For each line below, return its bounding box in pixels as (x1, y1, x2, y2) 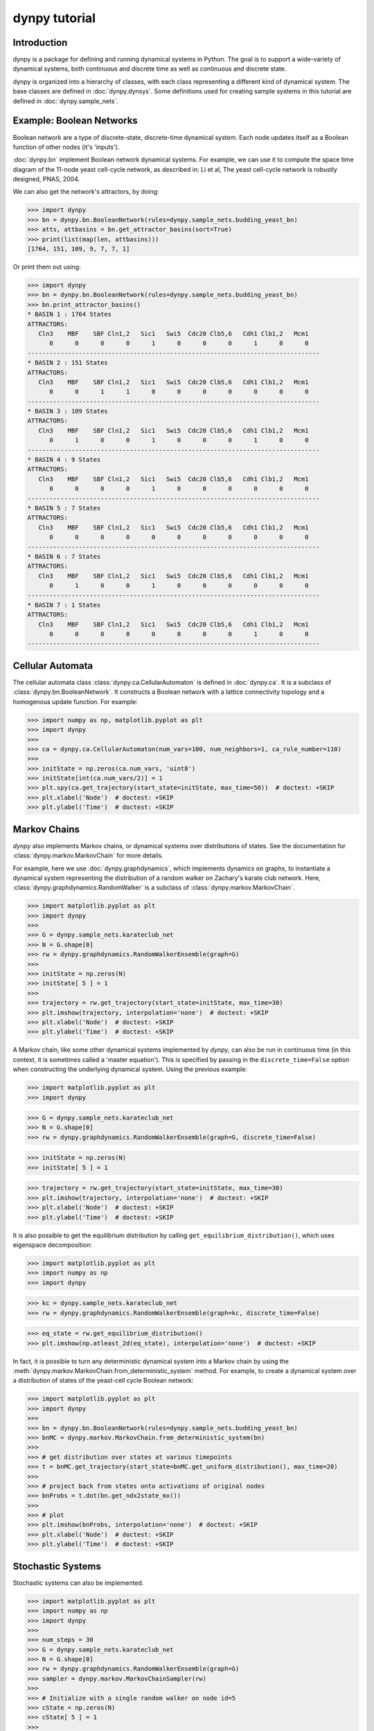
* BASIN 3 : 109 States (27, 407, 109, 415)
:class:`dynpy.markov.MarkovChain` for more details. (12, 852, 163, 860)
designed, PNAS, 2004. (12, 175, 80, 183)
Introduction (12, 37, 68, 48)
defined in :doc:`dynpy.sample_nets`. (12, 97, 119, 105)
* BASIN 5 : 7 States (27, 504, 101, 512)
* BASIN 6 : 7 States (27, 553, 101, 560)
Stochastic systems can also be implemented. (12, 1579, 144, 1587)
